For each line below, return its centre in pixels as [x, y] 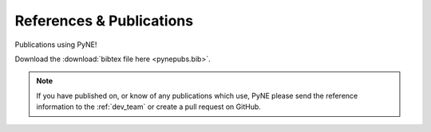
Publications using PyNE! [56, 45]
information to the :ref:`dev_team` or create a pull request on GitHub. [148, 107]
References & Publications [104, 21]
